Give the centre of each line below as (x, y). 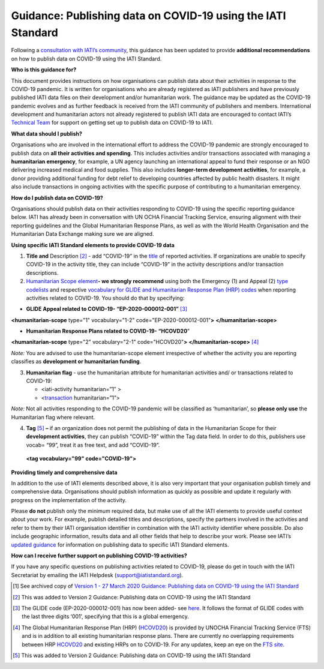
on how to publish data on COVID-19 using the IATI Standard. (86, 58)
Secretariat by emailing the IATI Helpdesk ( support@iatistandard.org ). (97, 575)
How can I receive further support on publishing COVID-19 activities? (99, 556)
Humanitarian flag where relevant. (53, 417)
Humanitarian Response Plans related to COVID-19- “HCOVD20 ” (108, 331)
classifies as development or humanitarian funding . (76, 361)
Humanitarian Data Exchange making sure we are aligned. (82, 234)
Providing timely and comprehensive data (64, 472)
